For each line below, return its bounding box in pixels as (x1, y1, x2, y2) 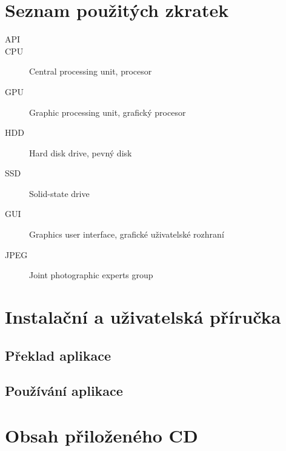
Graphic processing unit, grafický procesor (29, 105, 186, 118)
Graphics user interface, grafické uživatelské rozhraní (29, 228, 224, 241)
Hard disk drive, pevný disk (29, 146, 132, 159)
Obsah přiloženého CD (5, 423, 198, 447)
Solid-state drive (29, 187, 90, 199)
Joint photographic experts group (29, 269, 153, 281)
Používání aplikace (5, 381, 123, 400)
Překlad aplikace (5, 346, 111, 364)
